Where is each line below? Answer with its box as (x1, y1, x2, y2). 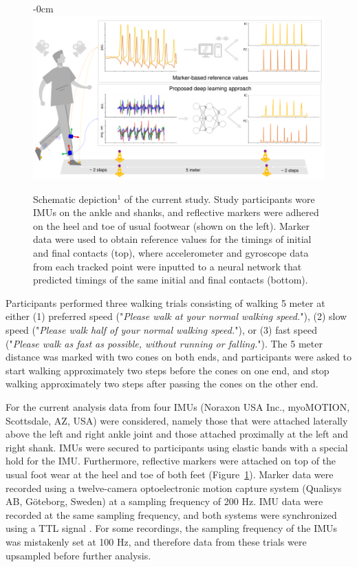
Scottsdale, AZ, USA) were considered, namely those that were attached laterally (6, 413, 348, 427)
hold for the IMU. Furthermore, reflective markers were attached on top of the (6, 453, 336, 468)
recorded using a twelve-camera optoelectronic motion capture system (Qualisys (6, 480, 342, 495)
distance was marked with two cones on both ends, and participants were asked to (6, 350, 351, 364)
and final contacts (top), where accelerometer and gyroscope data (33, 246, 309, 260)
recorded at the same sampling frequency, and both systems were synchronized (6, 507, 337, 522)
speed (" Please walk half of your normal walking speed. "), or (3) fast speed (6, 323, 318, 337)
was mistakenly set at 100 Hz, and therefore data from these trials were (6, 534, 307, 548)
